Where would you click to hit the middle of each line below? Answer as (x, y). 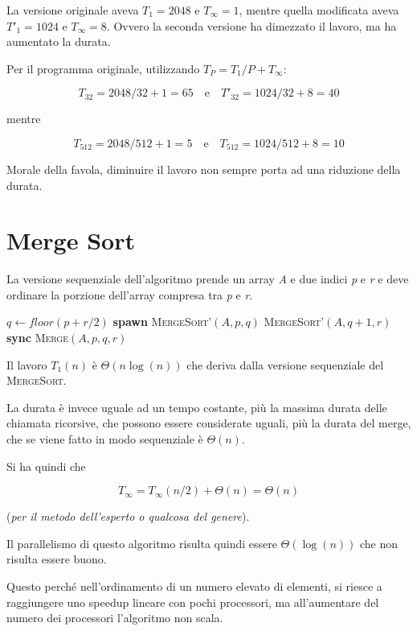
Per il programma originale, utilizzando (103, 68)
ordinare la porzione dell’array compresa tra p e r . (130, 294)
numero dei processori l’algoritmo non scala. (115, 618)
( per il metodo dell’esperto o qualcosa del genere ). (128, 516)
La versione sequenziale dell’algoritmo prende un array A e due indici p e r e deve (208, 279)
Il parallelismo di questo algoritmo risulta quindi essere (142, 543)
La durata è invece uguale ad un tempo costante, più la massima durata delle (197, 407)
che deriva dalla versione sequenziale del (285, 364)
